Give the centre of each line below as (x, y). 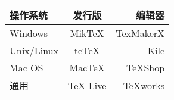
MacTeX (87, 68)
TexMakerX (140, 33)
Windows (29, 33)
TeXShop (146, 68)
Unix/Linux (34, 50)
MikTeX (87, 33)
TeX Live (87, 85)
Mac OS (27, 68)
